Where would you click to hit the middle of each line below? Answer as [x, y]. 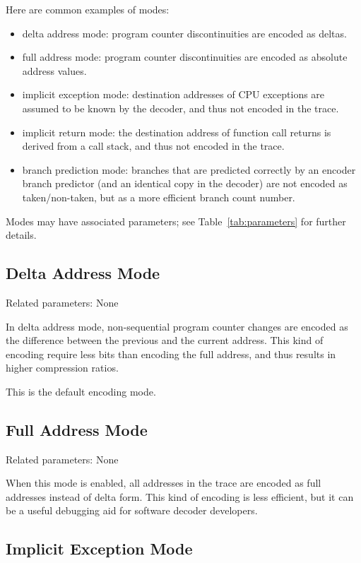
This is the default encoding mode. [81, 391]
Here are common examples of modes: [88, 9]
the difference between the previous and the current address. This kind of [165, 340]
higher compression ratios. [62, 368]
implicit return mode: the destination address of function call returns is [177, 132]
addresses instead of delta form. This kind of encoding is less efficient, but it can [180, 496]
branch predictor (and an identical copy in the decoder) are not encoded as [185, 183]
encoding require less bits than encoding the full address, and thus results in [171, 354]
